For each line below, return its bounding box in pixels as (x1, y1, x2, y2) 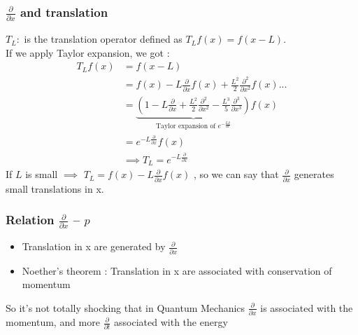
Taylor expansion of (156, 123, 216, 130)
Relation (6, 211, 55, 228)
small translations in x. (6, 181, 104, 196)
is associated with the (260, 300, 353, 315)
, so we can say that (193, 167, 279, 182)
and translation (20, 3, 108, 20)
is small (25, 167, 58, 182)
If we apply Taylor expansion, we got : (6, 45, 170, 60)
